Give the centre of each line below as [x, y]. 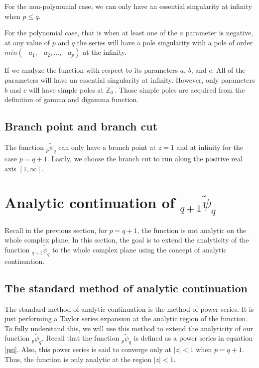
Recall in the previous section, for [56, 230]
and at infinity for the [210, 147]
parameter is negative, [219, 33]
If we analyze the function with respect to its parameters [91, 70]
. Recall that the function [80, 338]
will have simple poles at [66, 89]
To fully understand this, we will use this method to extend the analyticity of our [129, 328]
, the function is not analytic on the [192, 230]
